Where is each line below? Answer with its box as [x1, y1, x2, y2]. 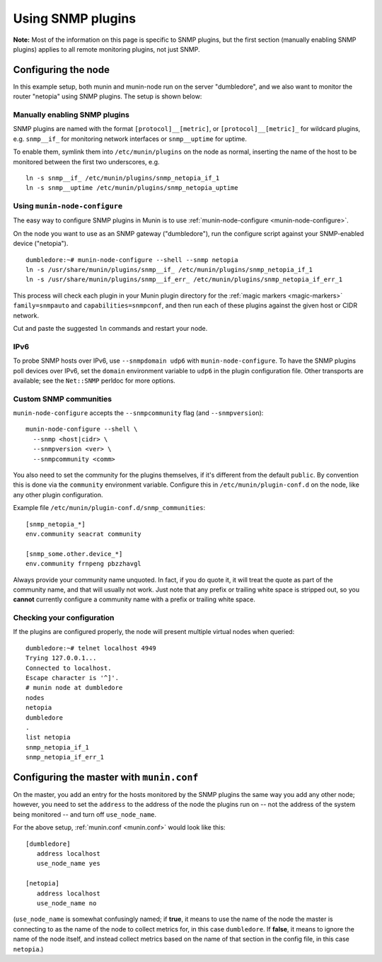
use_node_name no [36, 899, 97, 907]
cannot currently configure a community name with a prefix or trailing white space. [13, 595, 256, 604]
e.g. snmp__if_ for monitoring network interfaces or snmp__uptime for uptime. [13, 135, 248, 143]
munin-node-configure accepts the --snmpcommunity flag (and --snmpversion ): [13, 409, 264, 417]
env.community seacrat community [25, 530, 141, 538]
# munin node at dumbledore [25, 684, 123, 692]
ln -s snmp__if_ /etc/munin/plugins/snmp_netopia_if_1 [25, 174, 220, 182]
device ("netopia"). [13, 239, 69, 248]
